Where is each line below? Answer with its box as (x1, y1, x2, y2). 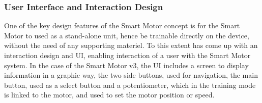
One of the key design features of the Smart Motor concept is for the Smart (4, 20, 240, 31)
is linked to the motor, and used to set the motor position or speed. (4, 89, 215, 100)
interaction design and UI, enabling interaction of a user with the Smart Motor (4, 50, 251, 60)
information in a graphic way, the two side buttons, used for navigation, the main (4, 70, 258, 80)
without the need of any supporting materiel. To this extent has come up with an (4, 40, 258, 50)
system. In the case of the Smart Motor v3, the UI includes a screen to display (4, 60, 249, 70)
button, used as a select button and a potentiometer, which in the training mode (4, 79, 256, 90)
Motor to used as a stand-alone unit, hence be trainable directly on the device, (4, 30, 249, 40)
